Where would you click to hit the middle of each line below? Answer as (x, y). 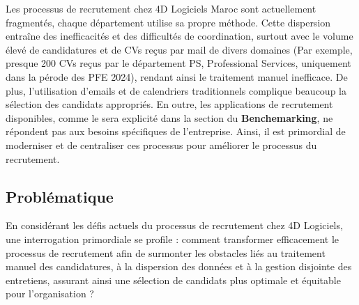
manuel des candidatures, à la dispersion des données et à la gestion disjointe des (179, 266)
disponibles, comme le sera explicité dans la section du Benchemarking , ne (169, 117)
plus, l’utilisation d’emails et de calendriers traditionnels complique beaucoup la (176, 90)
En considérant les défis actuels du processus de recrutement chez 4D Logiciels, (174, 225)
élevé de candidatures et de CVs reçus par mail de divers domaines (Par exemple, (179, 49)
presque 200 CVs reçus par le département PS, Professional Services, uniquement (178, 63)
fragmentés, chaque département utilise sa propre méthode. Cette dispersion (168, 22)
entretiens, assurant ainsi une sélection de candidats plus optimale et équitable (173, 280)
